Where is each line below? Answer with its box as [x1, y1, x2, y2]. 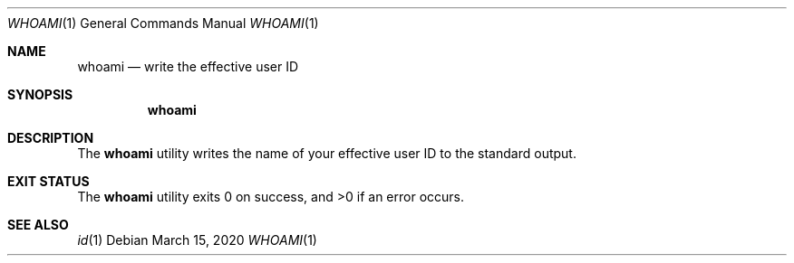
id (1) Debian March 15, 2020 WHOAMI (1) [77, 232, 317, 248]
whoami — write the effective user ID [77, 59, 299, 74]
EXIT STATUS [7, 174, 90, 189]
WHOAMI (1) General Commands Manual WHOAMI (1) [7, 15, 319, 31]
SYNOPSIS [7, 87, 73, 102]
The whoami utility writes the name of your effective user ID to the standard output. [77, 146, 576, 161]
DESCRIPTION [7, 130, 94, 146]
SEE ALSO [7, 217, 69, 232]
